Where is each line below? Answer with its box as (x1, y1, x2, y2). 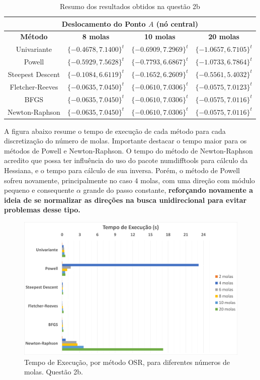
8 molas (82, 31, 110, 42)
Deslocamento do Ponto (61, 18, 146, 29)
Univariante (16, 44, 52, 54)
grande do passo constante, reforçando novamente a (83, 185, 253, 195)
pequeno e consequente (4, 185, 74, 195)
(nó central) (156, 18, 198, 29)
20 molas (208, 31, 239, 42)
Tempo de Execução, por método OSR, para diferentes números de (24, 356, 230, 367)
